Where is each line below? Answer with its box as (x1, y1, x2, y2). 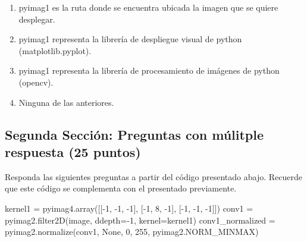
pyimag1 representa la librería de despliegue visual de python (18, 33, 242, 45)
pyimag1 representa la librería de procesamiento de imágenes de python (18, 64, 280, 77)
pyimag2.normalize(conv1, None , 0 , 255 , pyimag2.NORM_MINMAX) (5, 225, 259, 238)
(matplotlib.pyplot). (18, 44, 92, 56)
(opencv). (18, 76, 54, 88)
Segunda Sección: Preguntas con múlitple (5, 125, 264, 143)
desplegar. (18, 12, 55, 25)
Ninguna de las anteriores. (18, 96, 114, 108)
